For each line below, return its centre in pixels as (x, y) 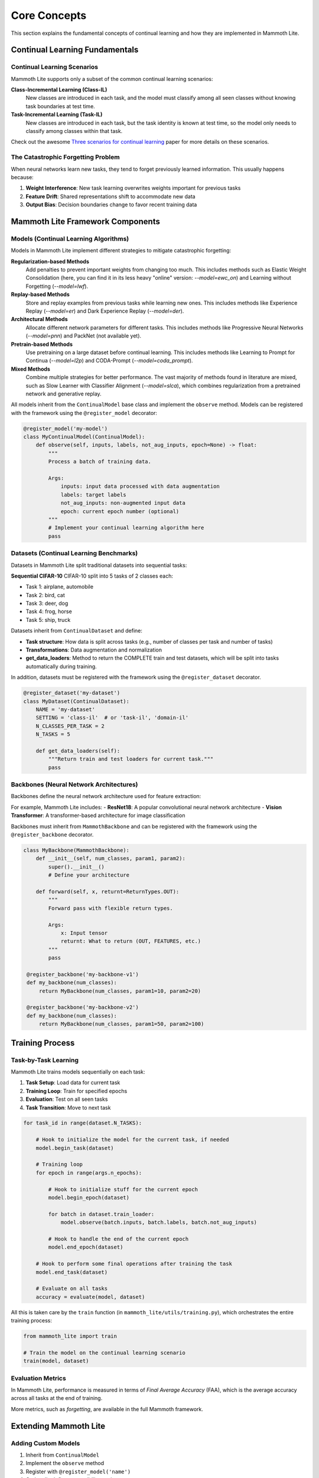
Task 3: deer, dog (47, 604)
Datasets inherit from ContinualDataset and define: (77, 631)
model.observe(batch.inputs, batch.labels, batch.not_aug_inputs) (159, 1223)
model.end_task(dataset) (72, 1272)
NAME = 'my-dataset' (66, 709)
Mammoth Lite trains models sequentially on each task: (78, 1072)
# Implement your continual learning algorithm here (126, 528)
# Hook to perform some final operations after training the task (134, 1264)
